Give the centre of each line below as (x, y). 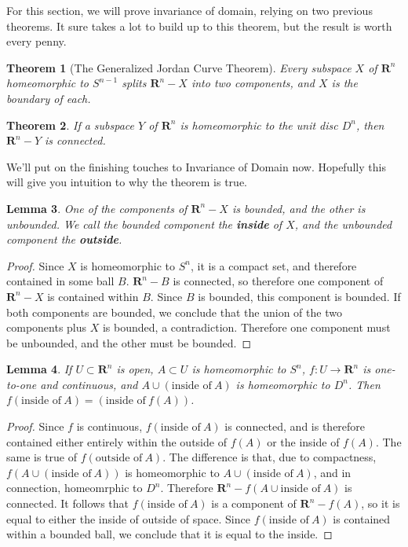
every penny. (36, 41)
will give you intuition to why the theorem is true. (127, 182)
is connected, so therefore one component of (278, 281)
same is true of (42, 457)
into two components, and (253, 83)
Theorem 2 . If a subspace (71, 125)
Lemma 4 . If (39, 369)
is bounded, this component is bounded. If (299, 296)
